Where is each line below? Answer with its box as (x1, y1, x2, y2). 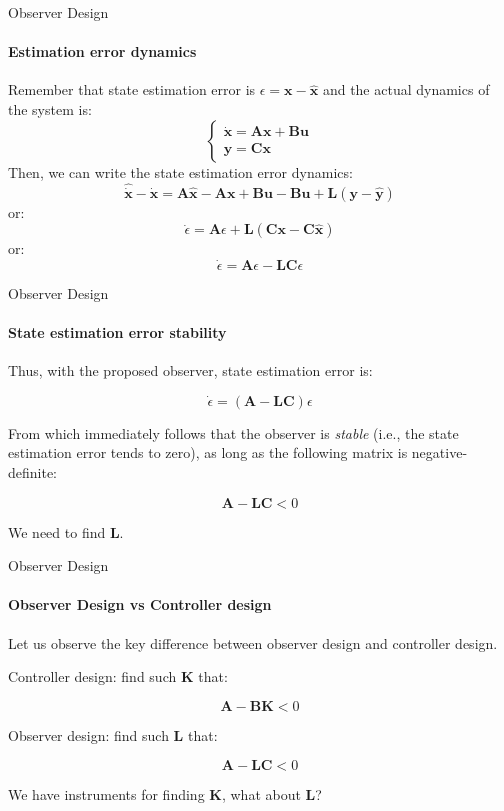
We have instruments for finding (8, 784, 205, 805)
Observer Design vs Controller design (8, 594, 272, 615)
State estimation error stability (8, 321, 227, 342)
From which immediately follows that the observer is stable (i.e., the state (8, 422, 459, 443)
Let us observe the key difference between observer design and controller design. (8, 632, 498, 653)
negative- (411, 442, 468, 463)
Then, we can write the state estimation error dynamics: (8, 161, 353, 182)
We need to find (8, 521, 106, 542)
